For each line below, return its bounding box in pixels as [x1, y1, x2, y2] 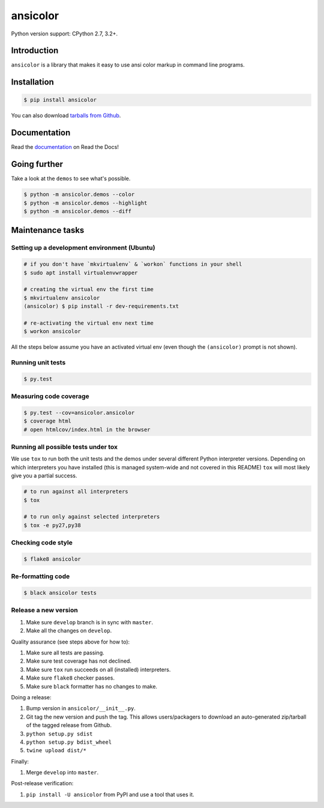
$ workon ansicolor [23, 328, 81, 335]
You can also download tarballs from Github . [11, 112, 121, 119]
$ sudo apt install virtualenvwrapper [23, 269, 138, 276]
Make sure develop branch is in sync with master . [26, 618, 153, 626]
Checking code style [11, 538, 73, 547]
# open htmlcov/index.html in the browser [23, 426, 151, 433]
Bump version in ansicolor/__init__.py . [26, 705, 136, 712]
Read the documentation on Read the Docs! [11, 143, 119, 151]
